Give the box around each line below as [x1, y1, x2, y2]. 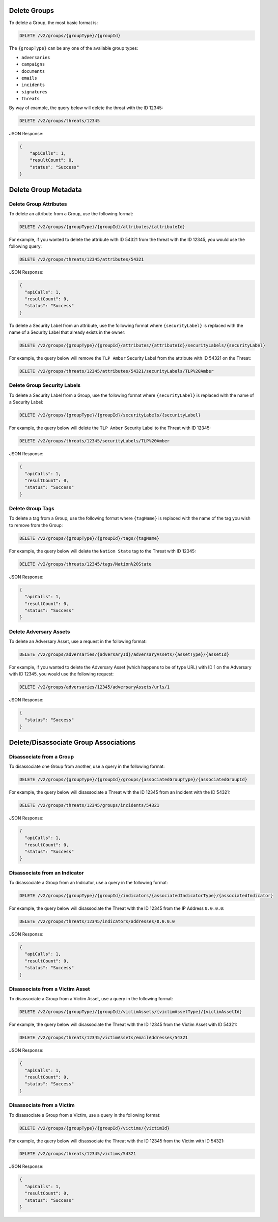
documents [21, 68, 45, 74]
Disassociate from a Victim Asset [9, 986, 90, 992]
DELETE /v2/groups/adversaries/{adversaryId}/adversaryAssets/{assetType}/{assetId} [19, 652, 229, 657]
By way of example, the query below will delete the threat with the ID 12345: [9, 105, 163, 111]
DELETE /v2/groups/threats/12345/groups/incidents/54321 [19, 802, 160, 808]
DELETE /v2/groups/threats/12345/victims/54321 [19, 1151, 136, 1157]
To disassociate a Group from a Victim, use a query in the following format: [9, 1112, 161, 1118]
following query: [9, 243, 42, 249]
